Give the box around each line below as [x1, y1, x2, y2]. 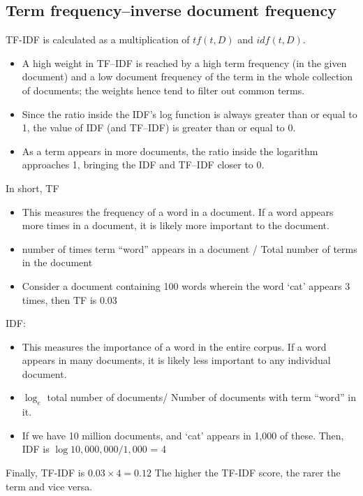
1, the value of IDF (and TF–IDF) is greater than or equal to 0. [22, 120, 296, 135]
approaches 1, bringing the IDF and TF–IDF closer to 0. [22, 157, 265, 172]
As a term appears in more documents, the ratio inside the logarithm [22, 143, 318, 158]
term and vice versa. [6, 479, 93, 493]
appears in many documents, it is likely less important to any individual [22, 353, 331, 367]
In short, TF [6, 180, 59, 195]
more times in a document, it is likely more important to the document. [22, 218, 329, 233]
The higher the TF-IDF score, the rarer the [154, 465, 341, 480]
